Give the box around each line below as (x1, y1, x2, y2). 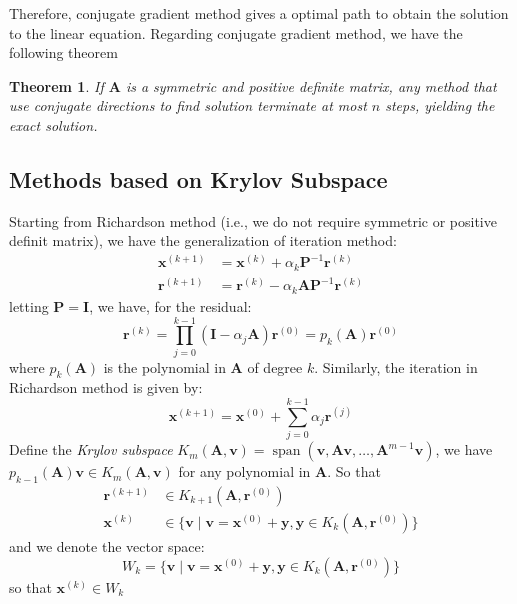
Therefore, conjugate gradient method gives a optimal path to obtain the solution (9, 3, 509, 23)
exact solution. (9, 114, 98, 135)
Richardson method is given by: (9, 377, 203, 398)
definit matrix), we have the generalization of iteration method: (9, 230, 397, 251)
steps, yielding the (385, 95, 495, 116)
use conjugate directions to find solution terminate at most (9, 95, 367, 116)
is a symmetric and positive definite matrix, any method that (125, 75, 497, 96)
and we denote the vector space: (9, 536, 205, 557)
